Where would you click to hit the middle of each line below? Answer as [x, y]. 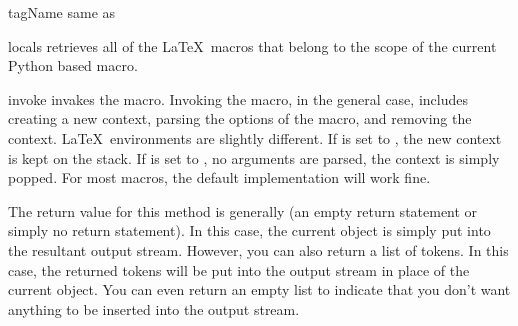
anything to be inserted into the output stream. [154, 308]
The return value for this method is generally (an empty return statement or [243, 210]
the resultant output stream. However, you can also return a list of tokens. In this [258, 249]
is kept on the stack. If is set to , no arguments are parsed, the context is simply [254, 157]
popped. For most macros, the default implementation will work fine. [219, 177]
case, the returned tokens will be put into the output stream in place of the [239, 269]
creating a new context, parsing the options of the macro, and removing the [240, 118]
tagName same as [62, 12]
